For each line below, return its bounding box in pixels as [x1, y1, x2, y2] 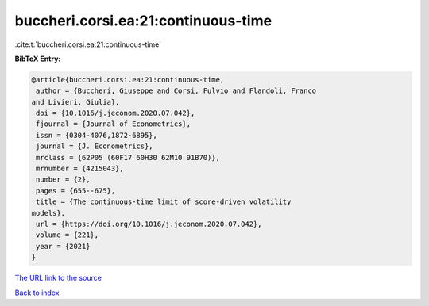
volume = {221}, [36, 231, 99, 239]
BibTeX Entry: [14, 54, 61, 63]
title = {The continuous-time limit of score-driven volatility [36, 197, 292, 206]
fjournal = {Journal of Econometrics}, [36, 120, 191, 128]
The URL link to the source [14, 273, 102, 283]
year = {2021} [36, 242, 91, 251]
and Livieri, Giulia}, [31, 98, 120, 106]
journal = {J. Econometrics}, [36, 142, 154, 151]
